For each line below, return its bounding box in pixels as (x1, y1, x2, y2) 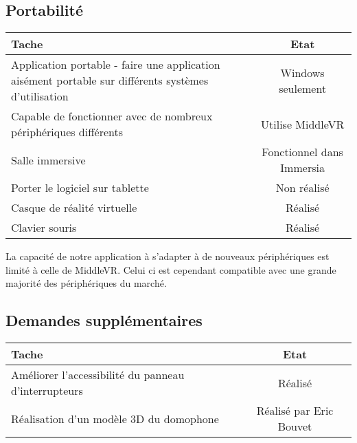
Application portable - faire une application (11, 56, 220, 73)
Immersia (280, 160, 325, 176)
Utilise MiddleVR (261, 116, 345, 132)
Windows (280, 64, 325, 80)
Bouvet (277, 418, 312, 435)
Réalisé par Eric (256, 402, 334, 419)
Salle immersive (11, 151, 86, 168)
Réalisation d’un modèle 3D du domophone (11, 410, 219, 426)
